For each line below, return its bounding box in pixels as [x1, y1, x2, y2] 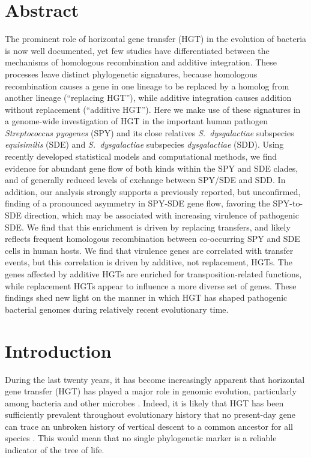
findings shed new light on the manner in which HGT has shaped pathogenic [5, 291, 288, 304]
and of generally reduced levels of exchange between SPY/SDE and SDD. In [5, 173, 286, 186]
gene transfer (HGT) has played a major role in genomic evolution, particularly [5, 385, 297, 397]
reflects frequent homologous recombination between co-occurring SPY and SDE [5, 232, 300, 245]
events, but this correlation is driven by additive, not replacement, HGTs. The [5, 256, 292, 268]
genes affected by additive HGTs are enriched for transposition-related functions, [5, 268, 302, 280]
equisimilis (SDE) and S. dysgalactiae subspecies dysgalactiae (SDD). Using [5, 138, 284, 151]
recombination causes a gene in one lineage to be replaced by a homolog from [5, 79, 289, 92]
